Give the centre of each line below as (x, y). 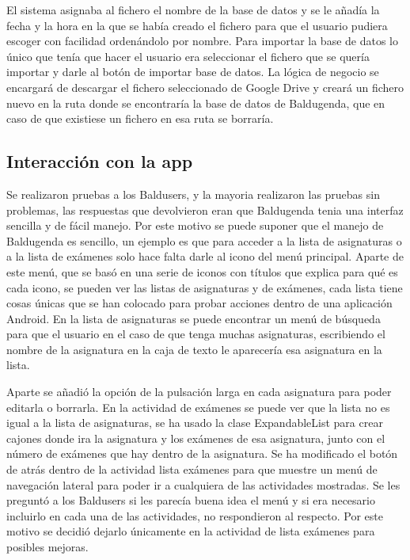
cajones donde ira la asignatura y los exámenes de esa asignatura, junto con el (196, 438)
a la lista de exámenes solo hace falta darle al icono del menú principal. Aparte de (205, 256)
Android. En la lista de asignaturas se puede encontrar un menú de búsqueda (194, 318)
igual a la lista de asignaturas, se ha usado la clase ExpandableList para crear (195, 423)
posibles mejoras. (47, 547)
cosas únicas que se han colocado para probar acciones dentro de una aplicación (199, 303)
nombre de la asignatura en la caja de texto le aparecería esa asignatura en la (194, 349)
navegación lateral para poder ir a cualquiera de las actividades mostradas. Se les (203, 484)
